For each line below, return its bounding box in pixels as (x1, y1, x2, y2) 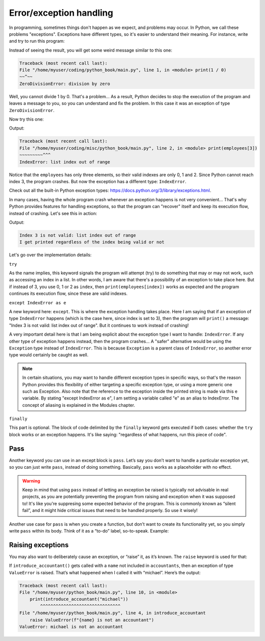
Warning (22, 478, 40, 483)
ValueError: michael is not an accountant (19, 624, 123, 629)
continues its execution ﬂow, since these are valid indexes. (9, 291, 128, 296)
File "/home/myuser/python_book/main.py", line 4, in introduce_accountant (19, 610, 206, 616)
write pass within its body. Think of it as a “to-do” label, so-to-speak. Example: (9, 528, 169, 534)
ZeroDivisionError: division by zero (19, 81, 110, 86)
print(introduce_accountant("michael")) (29, 596, 129, 602)
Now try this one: (9, 116, 44, 122)
